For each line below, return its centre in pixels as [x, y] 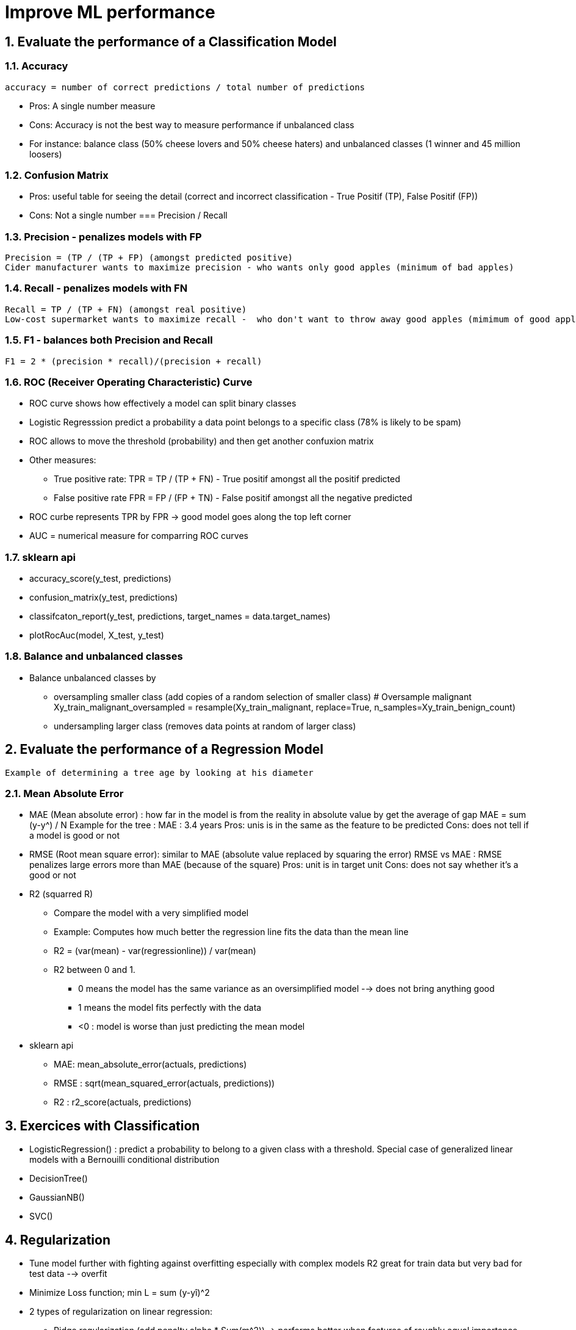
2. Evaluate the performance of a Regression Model [164, 750]
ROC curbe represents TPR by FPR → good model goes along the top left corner [190, 517]
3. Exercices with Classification [103, 1126]
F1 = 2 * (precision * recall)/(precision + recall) [134, 361]
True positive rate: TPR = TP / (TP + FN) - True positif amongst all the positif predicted [227, 479]
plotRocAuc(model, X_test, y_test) [97, 635]
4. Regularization [58, 1240]
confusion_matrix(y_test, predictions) [104, 598]
